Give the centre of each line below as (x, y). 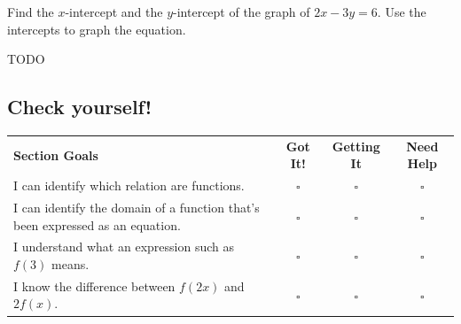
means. (70, 264)
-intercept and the (114, 12)
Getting (356, 146)
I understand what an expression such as (124, 247)
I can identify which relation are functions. (129, 185)
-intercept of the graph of (242, 12)
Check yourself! (80, 107)
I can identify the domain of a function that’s (137, 208)
